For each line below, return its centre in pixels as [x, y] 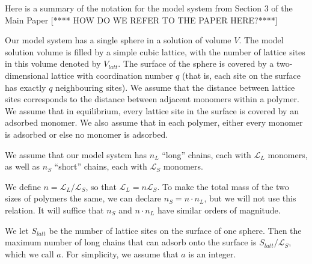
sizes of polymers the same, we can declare [83, 198]
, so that [101, 186]
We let [17, 230]
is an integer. [212, 253]
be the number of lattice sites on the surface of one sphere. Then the [175, 230]
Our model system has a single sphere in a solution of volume [118, 40]
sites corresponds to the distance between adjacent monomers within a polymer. [152, 99]
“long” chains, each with [206, 154]
